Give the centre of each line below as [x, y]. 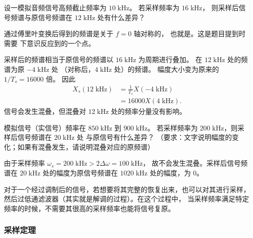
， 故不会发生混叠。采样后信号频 [195, 163]
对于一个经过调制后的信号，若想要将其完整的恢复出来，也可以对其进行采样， [127, 189]
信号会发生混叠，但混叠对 [45, 111]
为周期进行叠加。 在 [170, 59]
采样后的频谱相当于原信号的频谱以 [59, 59]
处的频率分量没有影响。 [149, 111]
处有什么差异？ [121, 17]
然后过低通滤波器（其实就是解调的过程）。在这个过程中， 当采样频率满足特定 [126, 199]
